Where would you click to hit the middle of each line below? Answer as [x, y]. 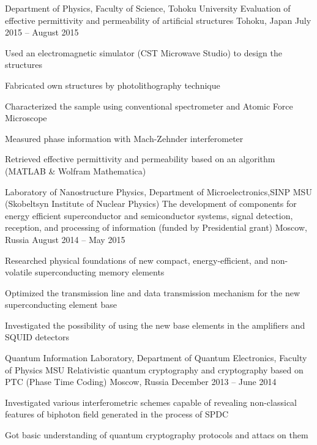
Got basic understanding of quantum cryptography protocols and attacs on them [157, 435]
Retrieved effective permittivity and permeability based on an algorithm [140, 159]
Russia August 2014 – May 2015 [65, 239]
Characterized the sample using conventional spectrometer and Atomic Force [149, 106]
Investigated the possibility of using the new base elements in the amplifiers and [155, 325]
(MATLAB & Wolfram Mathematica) [76, 170]
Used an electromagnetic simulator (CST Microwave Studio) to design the [144, 52]
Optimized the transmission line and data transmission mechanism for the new [153, 292]
